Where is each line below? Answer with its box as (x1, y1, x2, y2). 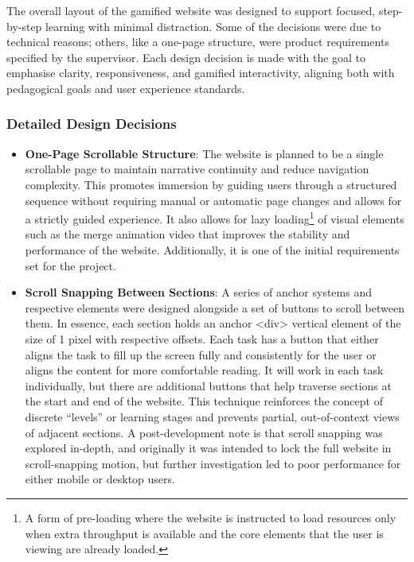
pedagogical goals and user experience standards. (6, 79, 245, 96)
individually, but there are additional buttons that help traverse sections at (25, 377, 392, 393)
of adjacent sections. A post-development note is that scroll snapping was (25, 424, 383, 440)
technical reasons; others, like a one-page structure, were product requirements (6, 33, 389, 50)
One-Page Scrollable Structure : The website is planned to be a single (25, 145, 384, 161)
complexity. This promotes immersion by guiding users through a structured (25, 176, 397, 192)
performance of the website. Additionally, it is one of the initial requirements (25, 242, 400, 258)
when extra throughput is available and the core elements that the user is (25, 525, 384, 541)
